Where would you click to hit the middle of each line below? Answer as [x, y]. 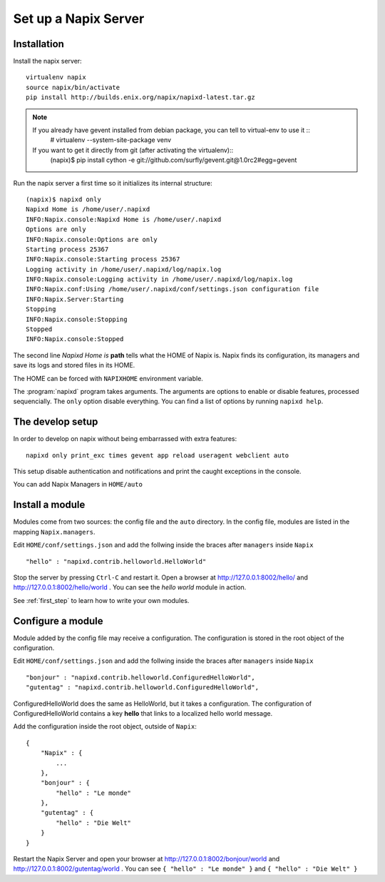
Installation [38, 44]
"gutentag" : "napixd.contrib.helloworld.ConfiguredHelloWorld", [143, 688]
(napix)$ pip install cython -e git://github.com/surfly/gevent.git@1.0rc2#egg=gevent [174, 160]
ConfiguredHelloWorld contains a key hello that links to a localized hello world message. [143, 713]
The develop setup [56, 422]
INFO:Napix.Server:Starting [75, 299]
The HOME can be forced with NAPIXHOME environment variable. [108, 378]
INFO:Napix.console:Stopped [75, 339]
